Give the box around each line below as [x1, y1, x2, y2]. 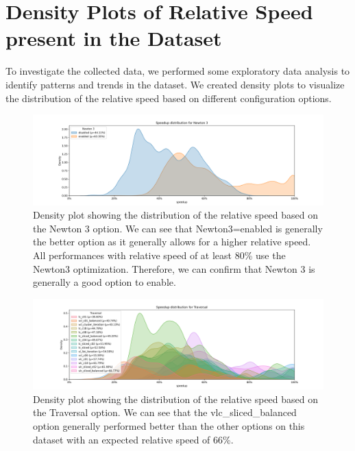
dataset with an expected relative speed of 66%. [33, 432, 234, 446]
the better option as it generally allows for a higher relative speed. [33, 234, 311, 249]
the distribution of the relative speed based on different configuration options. [5, 90, 332, 105]
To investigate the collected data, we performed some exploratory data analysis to [5, 64, 350, 78]
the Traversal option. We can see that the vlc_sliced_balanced [33, 405, 297, 419]
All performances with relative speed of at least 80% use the [33, 247, 286, 262]
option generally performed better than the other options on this [33, 419, 305, 433]
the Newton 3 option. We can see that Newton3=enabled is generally [33, 221, 323, 235]
